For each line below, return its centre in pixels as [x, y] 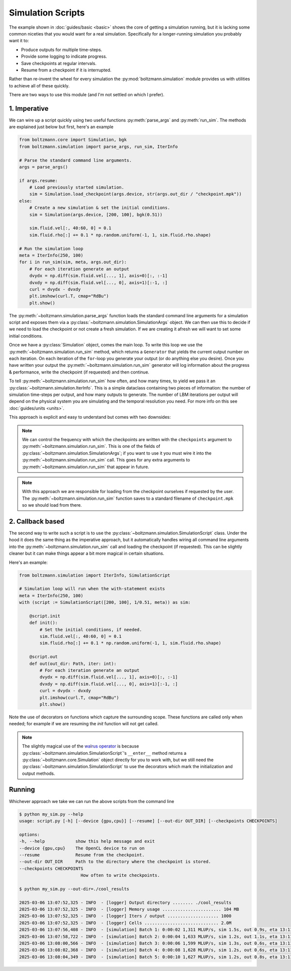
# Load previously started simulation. [77, 187]
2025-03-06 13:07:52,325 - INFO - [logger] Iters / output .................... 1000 [125, 916]
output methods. [39, 773]
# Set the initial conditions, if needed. [91, 630]
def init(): [44, 623]
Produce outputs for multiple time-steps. [62, 50]
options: [30, 835]
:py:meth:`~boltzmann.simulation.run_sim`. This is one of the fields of [91, 446]
